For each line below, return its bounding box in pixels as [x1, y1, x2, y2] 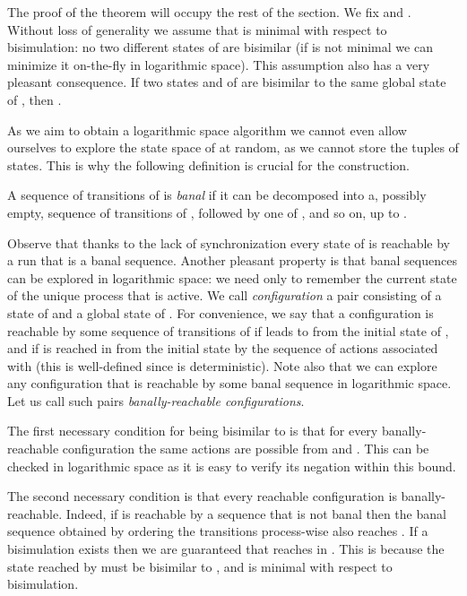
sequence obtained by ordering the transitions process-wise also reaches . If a [7, 522, 428, 540]
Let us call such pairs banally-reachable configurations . [7, 391, 305, 410]
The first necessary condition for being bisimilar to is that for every [7, 421, 378, 440]
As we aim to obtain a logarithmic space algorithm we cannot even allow [7, 120, 407, 139]
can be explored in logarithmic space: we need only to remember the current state [7, 268, 457, 287]
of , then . [7, 90, 62, 108]
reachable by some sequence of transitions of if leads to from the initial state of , [7, 321, 449, 340]
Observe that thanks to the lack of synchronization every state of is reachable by [7, 233, 451, 252]
